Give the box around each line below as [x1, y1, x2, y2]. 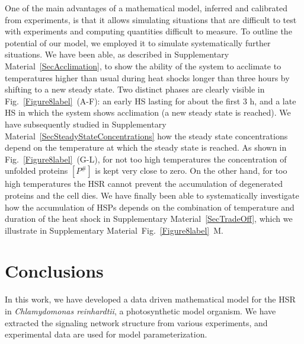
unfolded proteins [5, 164, 68, 177]
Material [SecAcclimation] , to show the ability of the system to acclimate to [5, 59, 281, 72]
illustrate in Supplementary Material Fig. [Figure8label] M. [5, 224, 223, 236]
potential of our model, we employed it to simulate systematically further [5, 36, 271, 49]
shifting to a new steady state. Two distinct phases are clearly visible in [5, 83, 265, 95]
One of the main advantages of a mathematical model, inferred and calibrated [5, 2, 287, 14]
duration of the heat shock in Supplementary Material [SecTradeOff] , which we [5, 212, 293, 225]
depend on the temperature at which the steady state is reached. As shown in [5, 141, 287, 154]
